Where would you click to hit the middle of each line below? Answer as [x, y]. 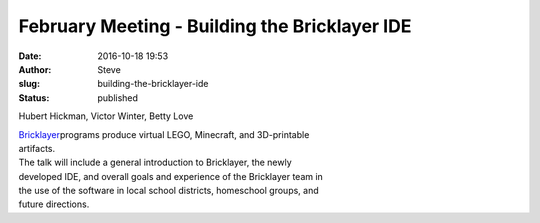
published [118, 97]
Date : [30, 56]
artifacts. [37, 148]
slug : [29, 84]
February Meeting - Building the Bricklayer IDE [215, 26]
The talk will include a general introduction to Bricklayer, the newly [155, 162]
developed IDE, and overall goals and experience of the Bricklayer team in [171, 176]
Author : [35, 69]
